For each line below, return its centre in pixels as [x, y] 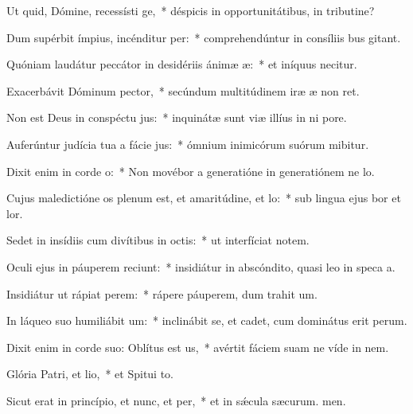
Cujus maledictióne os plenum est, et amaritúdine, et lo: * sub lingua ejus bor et [204, 198]
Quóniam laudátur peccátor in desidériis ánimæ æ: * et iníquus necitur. [182, 64]
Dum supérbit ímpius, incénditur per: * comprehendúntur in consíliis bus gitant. [204, 37]
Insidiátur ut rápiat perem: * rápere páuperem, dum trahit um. [162, 293]
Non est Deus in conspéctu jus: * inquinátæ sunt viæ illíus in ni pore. [177, 117]
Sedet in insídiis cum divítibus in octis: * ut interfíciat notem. [158, 240]
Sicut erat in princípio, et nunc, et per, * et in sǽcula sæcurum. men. [176, 400]
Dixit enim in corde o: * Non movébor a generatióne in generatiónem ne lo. [191, 171]
